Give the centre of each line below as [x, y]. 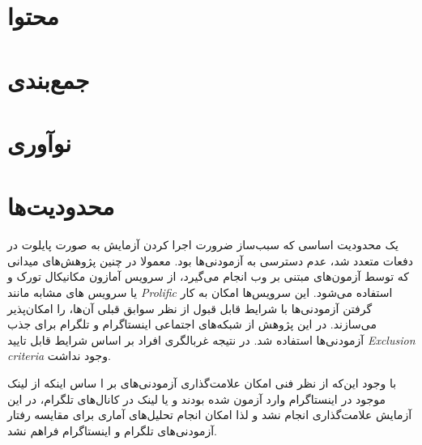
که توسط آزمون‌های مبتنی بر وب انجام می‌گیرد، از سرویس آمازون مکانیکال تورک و [208, 276]
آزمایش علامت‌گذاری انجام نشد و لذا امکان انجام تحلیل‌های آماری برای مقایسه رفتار [210, 415]
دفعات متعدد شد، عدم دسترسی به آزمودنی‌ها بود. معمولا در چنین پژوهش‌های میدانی [210, 260]
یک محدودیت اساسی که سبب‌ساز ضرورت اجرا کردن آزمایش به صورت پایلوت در [203, 245]
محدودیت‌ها [61, 206]
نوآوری [39, 142]
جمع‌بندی [49, 79]
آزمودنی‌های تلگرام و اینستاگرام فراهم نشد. [112, 430]
